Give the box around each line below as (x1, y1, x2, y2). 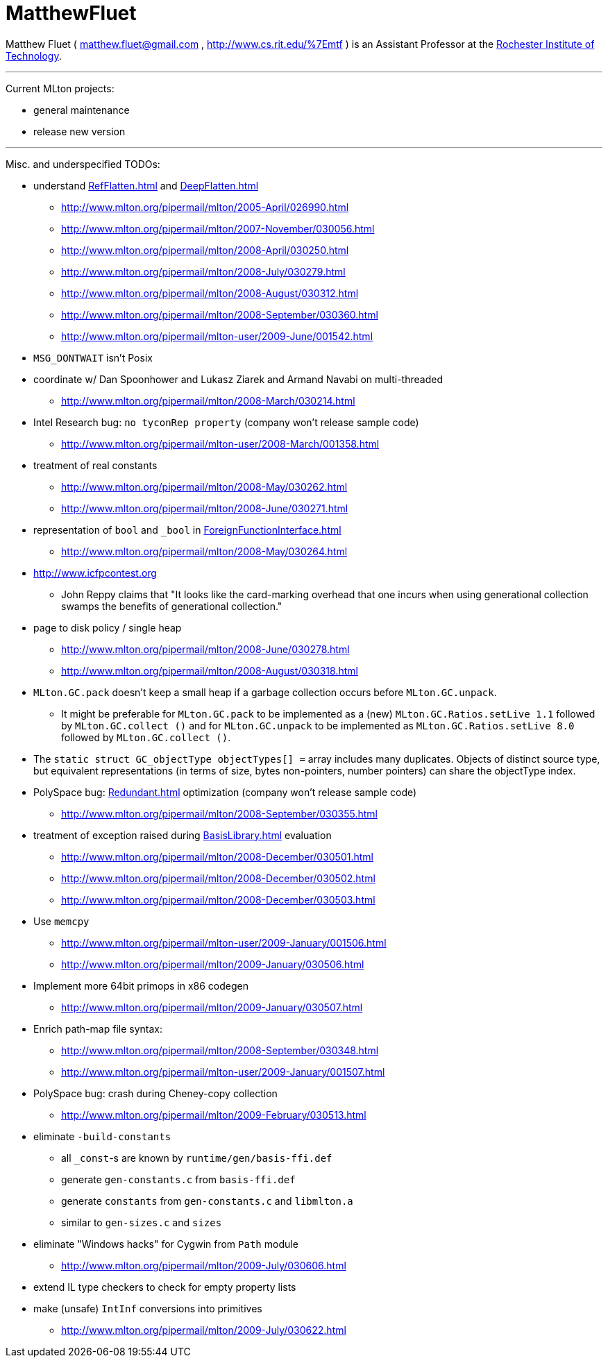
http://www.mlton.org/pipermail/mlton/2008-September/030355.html (61, 807, 378, 820)
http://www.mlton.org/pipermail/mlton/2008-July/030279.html (61, 265, 346, 278)
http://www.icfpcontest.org (33, 566, 157, 579)
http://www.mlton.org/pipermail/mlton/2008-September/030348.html (61, 1044, 379, 1056)
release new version (33, 125, 126, 137)
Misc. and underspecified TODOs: (6, 158, 160, 170)
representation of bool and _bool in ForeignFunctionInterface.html (33, 523, 341, 536)
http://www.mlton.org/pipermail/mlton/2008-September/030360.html (61, 308, 378, 321)
